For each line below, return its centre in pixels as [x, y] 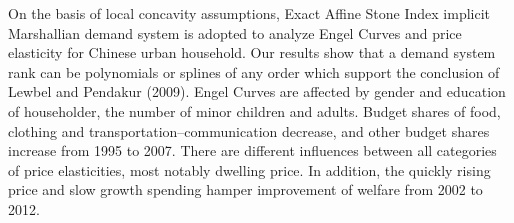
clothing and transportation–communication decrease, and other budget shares [249, 130]
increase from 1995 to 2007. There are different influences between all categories [252, 150]
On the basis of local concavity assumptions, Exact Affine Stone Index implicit [249, 13]
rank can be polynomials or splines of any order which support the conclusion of [254, 71]
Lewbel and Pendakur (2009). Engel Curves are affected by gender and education [257, 91]
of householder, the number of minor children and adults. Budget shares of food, [254, 110]
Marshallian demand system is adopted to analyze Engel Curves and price [235, 32]
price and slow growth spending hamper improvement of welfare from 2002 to [245, 189]
